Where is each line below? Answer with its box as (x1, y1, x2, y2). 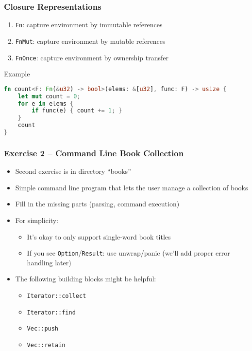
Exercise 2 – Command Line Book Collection (4, 147, 184, 159)
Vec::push (27, 325, 59, 333)
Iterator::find (27, 309, 76, 316)
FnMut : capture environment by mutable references (15, 36, 166, 46)
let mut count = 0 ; (17, 92, 81, 100)
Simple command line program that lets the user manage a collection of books (15, 182, 248, 192)
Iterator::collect (27, 292, 86, 299)
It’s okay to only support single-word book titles (27, 231, 171, 241)
